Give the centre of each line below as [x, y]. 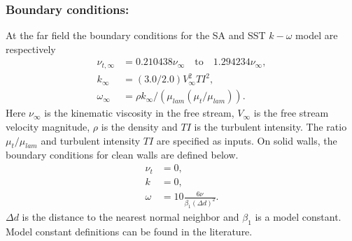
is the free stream [291, 113]
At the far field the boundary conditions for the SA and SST [136, 35]
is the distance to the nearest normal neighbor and [131, 216]
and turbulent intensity [91, 140]
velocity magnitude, [48, 127]
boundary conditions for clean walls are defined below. [122, 155]
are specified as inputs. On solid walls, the [247, 140]
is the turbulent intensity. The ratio [270, 127]
